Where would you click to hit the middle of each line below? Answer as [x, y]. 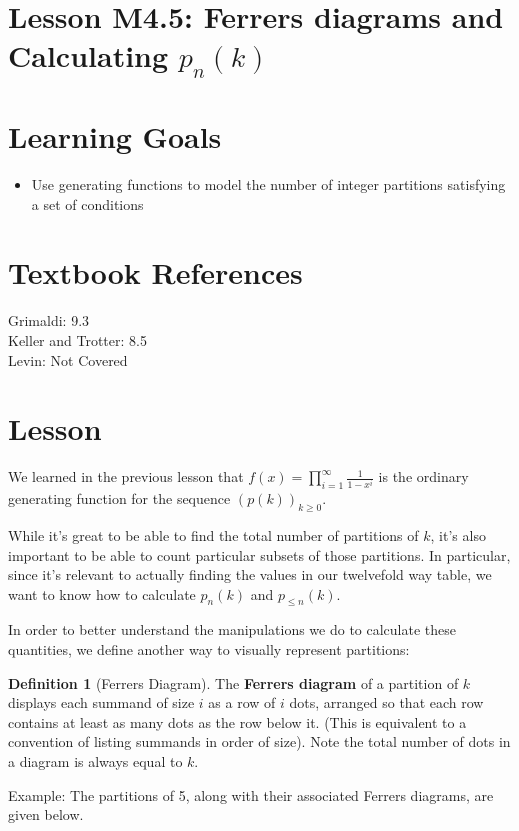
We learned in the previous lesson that [126, 476]
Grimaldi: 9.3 [49, 320]
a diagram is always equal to [95, 761]
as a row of [242, 702]
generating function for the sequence [119, 498]
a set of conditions [87, 203]
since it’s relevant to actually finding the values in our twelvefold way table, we [250, 574]
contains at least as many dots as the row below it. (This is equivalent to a [237, 721]
